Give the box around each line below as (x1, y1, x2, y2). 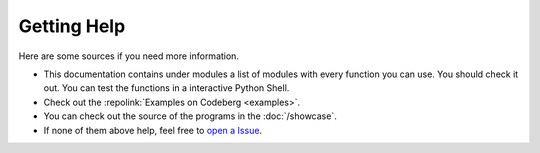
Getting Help (18, 15, 126, 37)
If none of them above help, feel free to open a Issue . (43, 124, 263, 136)
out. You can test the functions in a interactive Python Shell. (43, 82, 290, 94)
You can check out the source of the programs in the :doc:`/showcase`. (43, 110, 337, 122)
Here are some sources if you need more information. (18, 50, 240, 62)
